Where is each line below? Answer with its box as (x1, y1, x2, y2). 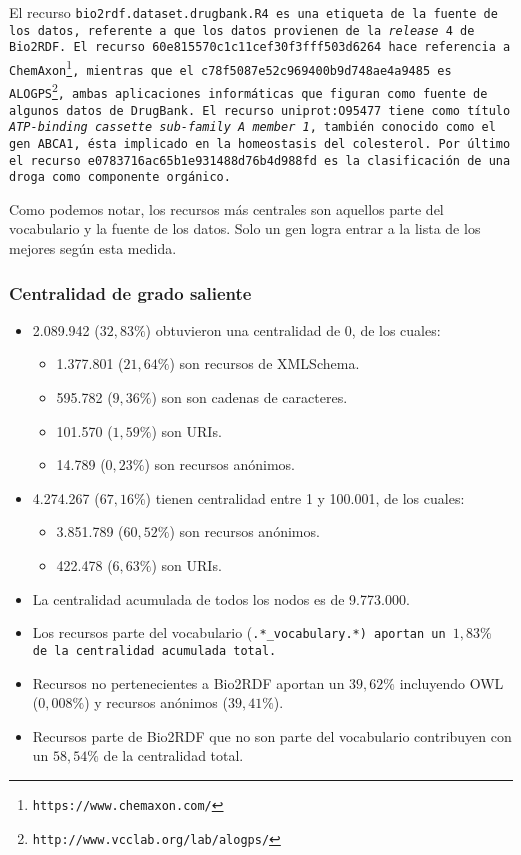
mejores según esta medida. (9, 238, 177, 259)
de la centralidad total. (103, 745, 244, 766)
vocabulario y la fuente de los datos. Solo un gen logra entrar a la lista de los (9, 218, 481, 239)
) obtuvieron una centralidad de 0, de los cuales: (145, 319, 441, 340)
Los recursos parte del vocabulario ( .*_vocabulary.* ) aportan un (32, 622, 446, 643)
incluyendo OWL (399, 672, 504, 693)
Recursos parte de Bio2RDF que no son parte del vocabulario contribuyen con (32, 725, 512, 746)
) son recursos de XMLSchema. (169, 353, 360, 374)
